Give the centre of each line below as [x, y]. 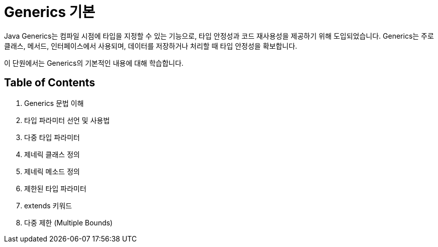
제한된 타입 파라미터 [55, 188]
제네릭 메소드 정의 [52, 171]
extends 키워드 [48, 205]
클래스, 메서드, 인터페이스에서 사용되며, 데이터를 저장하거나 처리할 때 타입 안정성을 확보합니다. [151, 46]
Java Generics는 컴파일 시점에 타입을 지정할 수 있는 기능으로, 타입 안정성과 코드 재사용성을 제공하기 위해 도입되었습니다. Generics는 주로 [219, 36]
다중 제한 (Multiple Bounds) [69, 222]
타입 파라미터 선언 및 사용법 [67, 120]
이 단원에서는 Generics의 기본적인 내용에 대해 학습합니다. [94, 63]
